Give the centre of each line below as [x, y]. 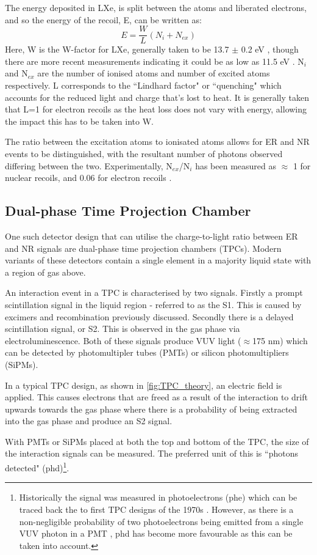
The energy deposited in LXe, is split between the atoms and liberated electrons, [156, 7]
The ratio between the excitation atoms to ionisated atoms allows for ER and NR [157, 142]
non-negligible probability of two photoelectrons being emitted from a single [161, 521]
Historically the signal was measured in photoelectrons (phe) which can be [158, 497]
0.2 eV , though [270, 49]
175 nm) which [280, 340]
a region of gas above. [45, 272]
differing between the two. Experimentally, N [89, 165]
